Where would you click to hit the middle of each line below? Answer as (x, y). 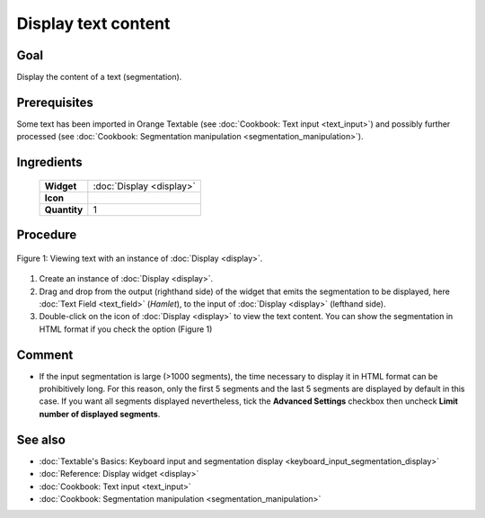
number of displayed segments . (100, 414)
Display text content (93, 23)
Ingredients (49, 162)
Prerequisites (55, 102)
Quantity (64, 210)
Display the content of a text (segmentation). (99, 77)
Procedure (47, 235)
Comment (45, 355)
